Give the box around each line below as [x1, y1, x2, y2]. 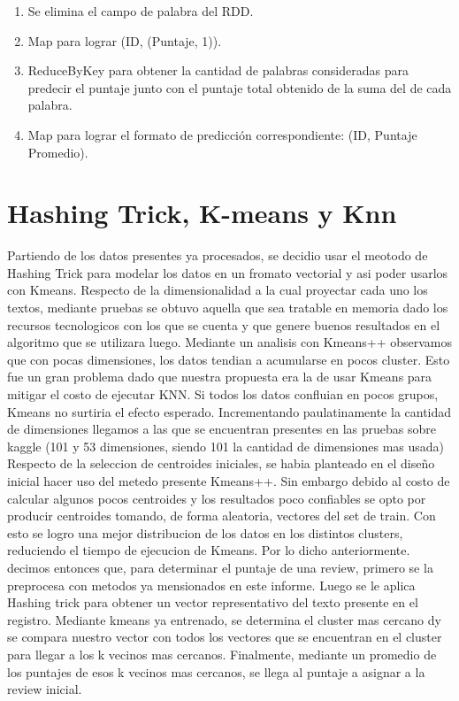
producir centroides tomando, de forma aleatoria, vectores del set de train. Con [7, 506, 436, 525]
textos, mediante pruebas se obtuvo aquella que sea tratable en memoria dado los [7, 298, 448, 317]
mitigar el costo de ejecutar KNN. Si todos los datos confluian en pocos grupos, [7, 385, 439, 404]
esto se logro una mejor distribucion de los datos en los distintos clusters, [7, 523, 403, 542]
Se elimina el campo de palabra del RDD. [27, 2, 254, 19]
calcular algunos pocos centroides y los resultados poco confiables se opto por [7, 489, 426, 507]
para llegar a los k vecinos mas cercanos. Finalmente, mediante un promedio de [7, 644, 437, 663]
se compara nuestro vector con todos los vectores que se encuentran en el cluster [7, 628, 442, 646]
